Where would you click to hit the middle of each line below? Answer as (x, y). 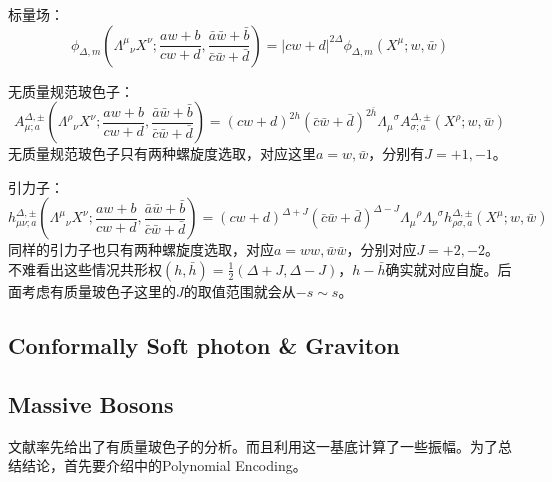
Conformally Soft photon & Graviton (204, 344)
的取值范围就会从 (239, 290)
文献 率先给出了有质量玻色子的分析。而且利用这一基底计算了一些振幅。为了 (253, 445)
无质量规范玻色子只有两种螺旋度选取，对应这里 (162, 153)
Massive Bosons (91, 403)
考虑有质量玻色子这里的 (98, 290)
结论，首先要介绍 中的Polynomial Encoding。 (164, 465)
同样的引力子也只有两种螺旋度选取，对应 (141, 249)
